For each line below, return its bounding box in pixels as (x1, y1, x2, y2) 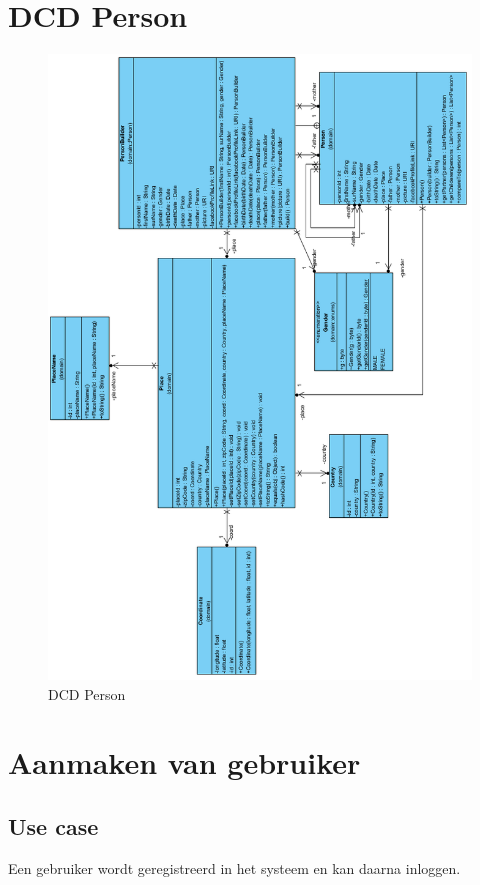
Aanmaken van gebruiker (8, 742, 361, 783)
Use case (8, 810, 99, 841)
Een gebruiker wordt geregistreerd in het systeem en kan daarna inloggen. (8, 857, 461, 878)
